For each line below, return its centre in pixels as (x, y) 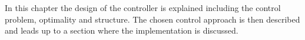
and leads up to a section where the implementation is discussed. (122, 30)
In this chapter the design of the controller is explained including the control (143, 8)
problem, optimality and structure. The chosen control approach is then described (152, 19)
